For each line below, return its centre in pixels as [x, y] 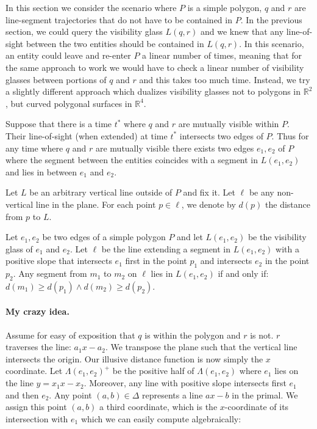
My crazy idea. [37, 311]
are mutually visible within [229, 124]
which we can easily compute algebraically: [161, 418]
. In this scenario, [272, 43]
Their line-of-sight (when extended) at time [87, 135]
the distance [288, 204]
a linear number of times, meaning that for [222, 55]
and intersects [226, 261]
